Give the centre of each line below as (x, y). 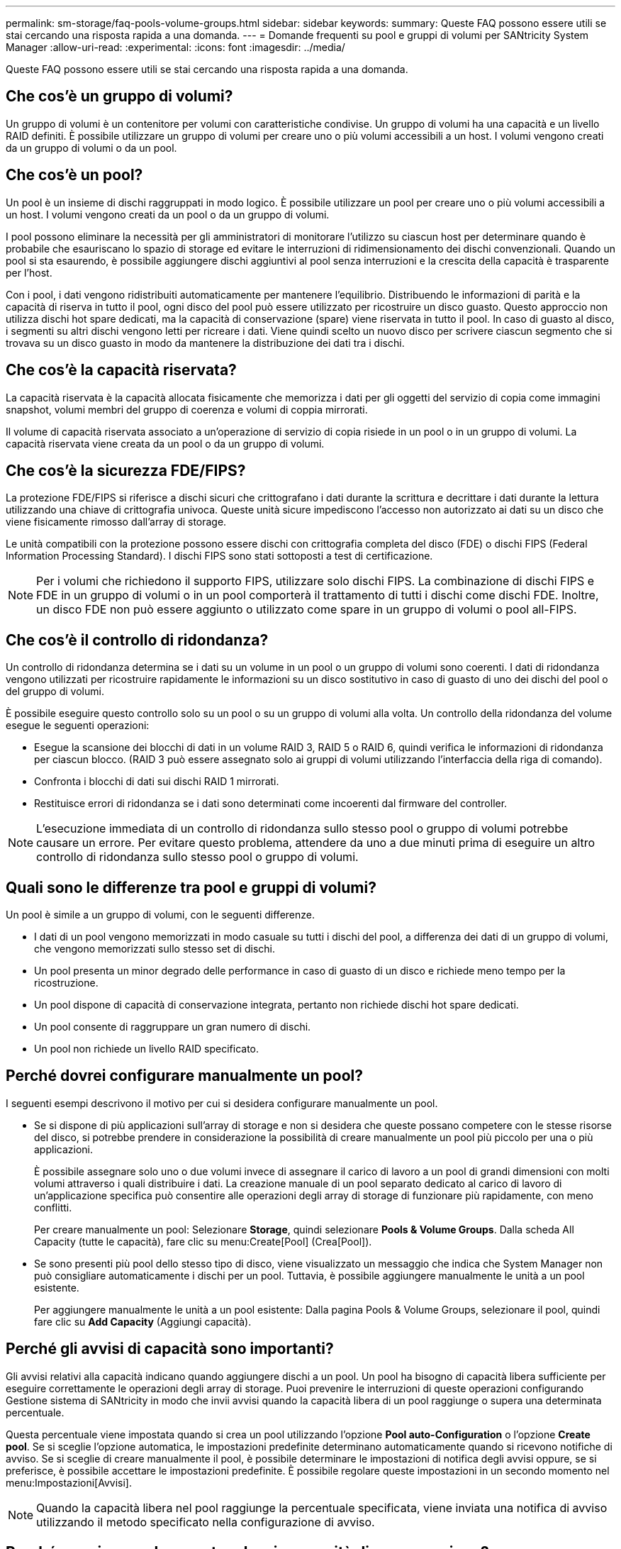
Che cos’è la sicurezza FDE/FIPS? (126, 470)
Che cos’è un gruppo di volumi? (119, 96)
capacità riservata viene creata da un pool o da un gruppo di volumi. (165, 443)
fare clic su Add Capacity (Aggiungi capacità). (143, 1321)
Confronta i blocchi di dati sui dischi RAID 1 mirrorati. (157, 782)
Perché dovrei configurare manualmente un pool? (184, 1076)
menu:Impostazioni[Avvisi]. (69, 1482)
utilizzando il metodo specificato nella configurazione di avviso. (206, 1522)
